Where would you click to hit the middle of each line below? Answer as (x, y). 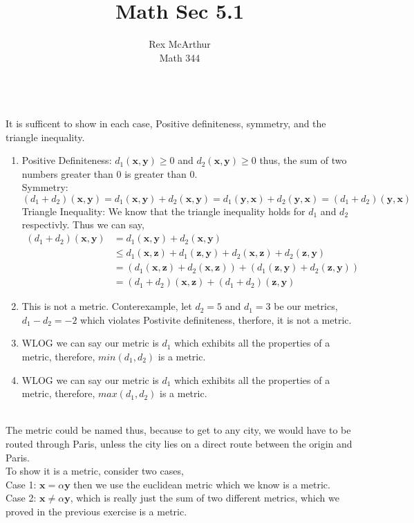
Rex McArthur (180, 44)
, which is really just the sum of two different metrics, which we (205, 498)
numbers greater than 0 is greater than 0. (110, 173)
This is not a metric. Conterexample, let (107, 306)
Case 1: (21, 484)
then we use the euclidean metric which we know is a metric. (202, 484)
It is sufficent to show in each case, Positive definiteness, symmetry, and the (166, 123)
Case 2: (21, 498)
